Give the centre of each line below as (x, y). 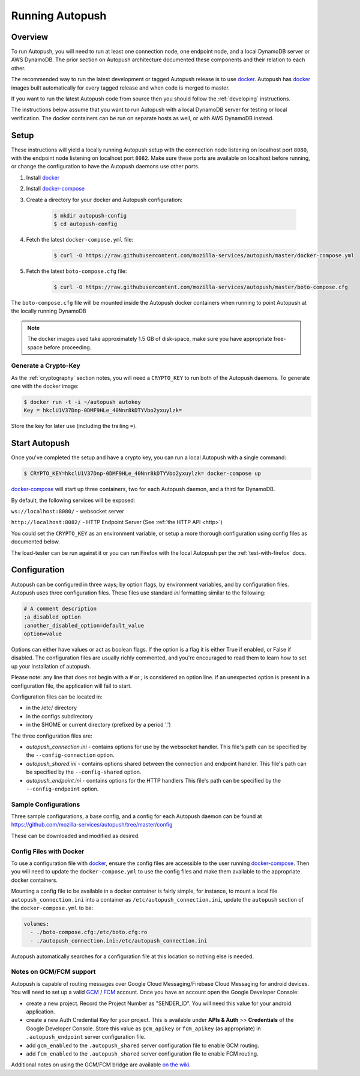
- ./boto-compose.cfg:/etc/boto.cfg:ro (89, 932)
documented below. (35, 542)
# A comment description (60, 608)
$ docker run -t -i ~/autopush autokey (82, 402)
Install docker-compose (55, 189)
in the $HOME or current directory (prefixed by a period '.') (98, 725)
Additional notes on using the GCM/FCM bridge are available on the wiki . (101, 1065)
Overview (30, 37)
